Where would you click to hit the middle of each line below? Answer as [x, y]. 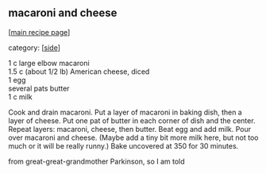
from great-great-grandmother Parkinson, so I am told [96, 161]
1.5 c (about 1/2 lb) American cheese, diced [79, 72]
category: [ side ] [35, 48]
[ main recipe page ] [39, 32]
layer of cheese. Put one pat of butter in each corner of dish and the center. [132, 120]
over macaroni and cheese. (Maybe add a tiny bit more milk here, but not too [133, 137]
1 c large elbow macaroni [49, 63]
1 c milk [21, 97]
